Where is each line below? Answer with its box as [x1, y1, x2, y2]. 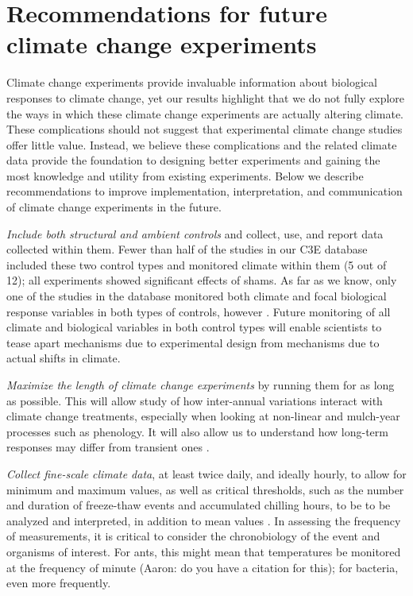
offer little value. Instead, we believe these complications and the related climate [6, 136, 397, 153]
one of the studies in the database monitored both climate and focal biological [6, 288, 387, 304]
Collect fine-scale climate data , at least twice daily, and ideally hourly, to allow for [6, 465, 407, 482]
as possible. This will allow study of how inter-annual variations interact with [6, 392, 383, 408]
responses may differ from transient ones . [6, 439, 210, 455]
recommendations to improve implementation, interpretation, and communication [6, 183, 403, 199]
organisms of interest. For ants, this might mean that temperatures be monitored [6, 543, 401, 559]
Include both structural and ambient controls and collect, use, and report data [6, 225, 384, 242]
